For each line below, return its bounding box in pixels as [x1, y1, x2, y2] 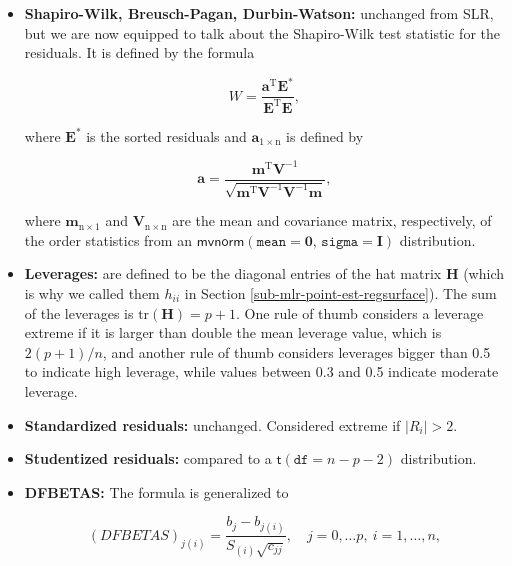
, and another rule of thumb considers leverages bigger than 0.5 [102, 341, 491, 362]
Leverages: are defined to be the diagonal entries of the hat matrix [24, 263, 442, 284]
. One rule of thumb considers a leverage [235, 302, 484, 323]
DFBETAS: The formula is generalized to [24, 481, 289, 502]
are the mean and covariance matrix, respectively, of [172, 210, 492, 231]
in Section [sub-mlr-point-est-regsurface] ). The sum [184, 283, 497, 304]
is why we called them [24, 283, 160, 304]
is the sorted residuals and [86, 125, 247, 146]
